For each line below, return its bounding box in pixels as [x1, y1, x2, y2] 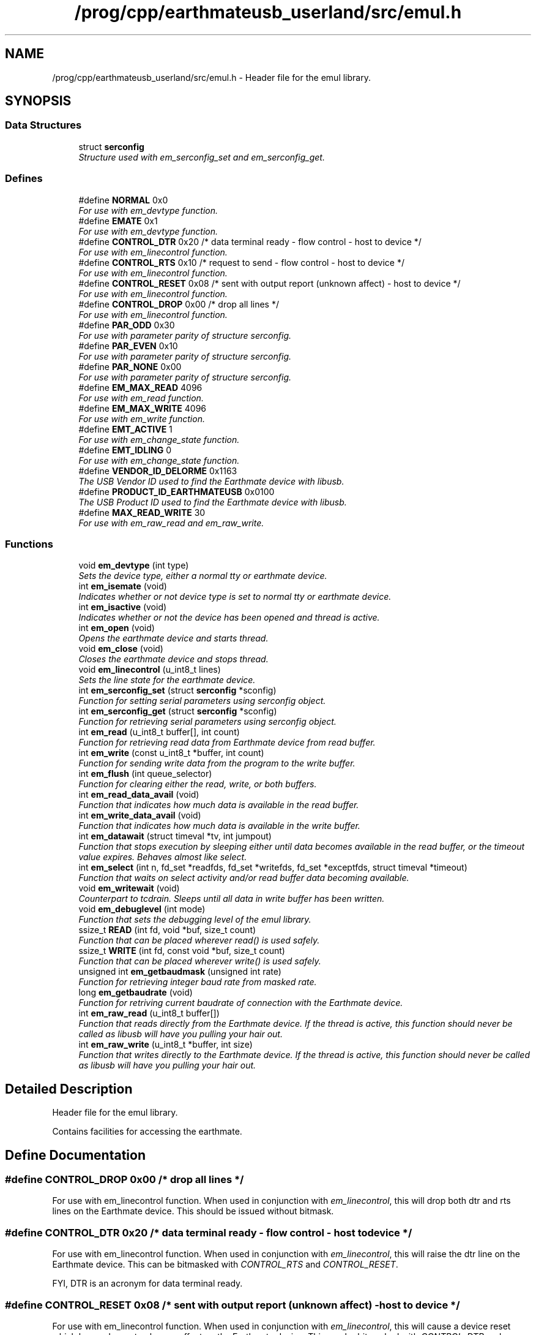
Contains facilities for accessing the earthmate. [52, 1126, 242, 1137]
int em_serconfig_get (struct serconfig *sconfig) [78, 706, 277, 717]
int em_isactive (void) [78, 602, 167, 613]
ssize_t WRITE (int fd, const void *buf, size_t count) [78, 945, 285, 956]
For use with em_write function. [78, 413, 205, 424]
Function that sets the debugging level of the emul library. [78, 914, 311, 925]
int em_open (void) [78, 622, 155, 633]
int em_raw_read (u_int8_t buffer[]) [78, 1008, 220, 1019]
